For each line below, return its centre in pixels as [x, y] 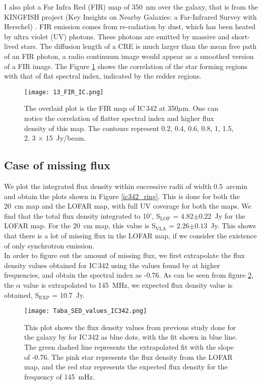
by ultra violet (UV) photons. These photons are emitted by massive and [117, 36]
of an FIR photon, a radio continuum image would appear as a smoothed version [129, 56]
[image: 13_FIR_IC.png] [64, 92]
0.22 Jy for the [222, 215]
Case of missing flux [57, 165]
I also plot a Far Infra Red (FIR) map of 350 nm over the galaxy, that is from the [131, 7]
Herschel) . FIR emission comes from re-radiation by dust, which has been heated [130, 26]
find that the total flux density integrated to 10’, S [82, 215]
